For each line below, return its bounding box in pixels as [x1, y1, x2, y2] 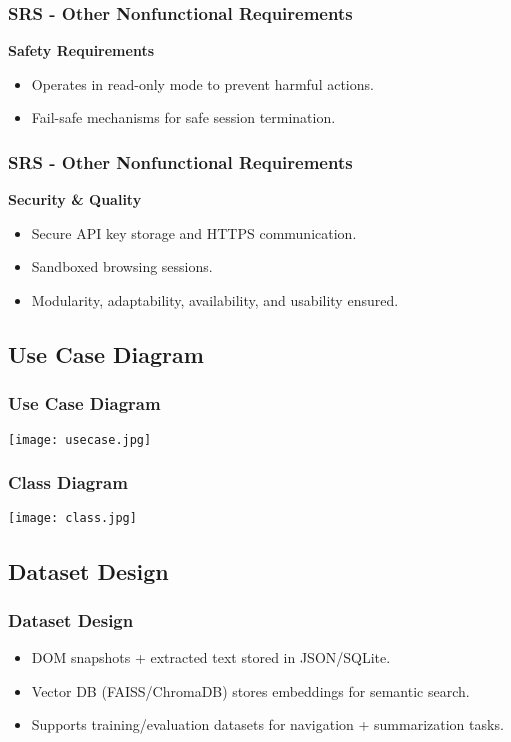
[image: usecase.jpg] [8, 432, 152, 447]
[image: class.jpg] [8, 511, 137, 526]
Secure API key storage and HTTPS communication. [31, 222, 357, 243]
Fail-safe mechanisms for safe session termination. [31, 107, 336, 128]
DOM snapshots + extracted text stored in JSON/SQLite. [31, 647, 391, 668]
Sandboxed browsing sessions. [31, 256, 213, 277]
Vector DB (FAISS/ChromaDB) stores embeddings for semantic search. [31, 680, 470, 701]
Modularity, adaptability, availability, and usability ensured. [31, 290, 399, 310]
